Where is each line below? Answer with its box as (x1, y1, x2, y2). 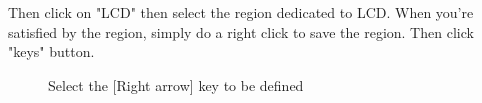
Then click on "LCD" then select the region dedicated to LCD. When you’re (8, 2, 474, 22)
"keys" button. (8, 41, 95, 62)
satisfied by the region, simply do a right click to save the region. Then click (8, 21, 474, 42)
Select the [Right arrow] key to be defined (48, 74, 304, 95)
